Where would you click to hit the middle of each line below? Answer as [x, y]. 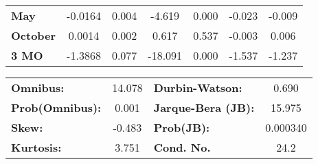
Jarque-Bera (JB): [204, 107]
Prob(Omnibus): [56, 107]
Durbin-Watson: [198, 87]
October [34, 35]
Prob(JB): [182, 127]
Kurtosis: [36, 147]
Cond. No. [182, 147]
